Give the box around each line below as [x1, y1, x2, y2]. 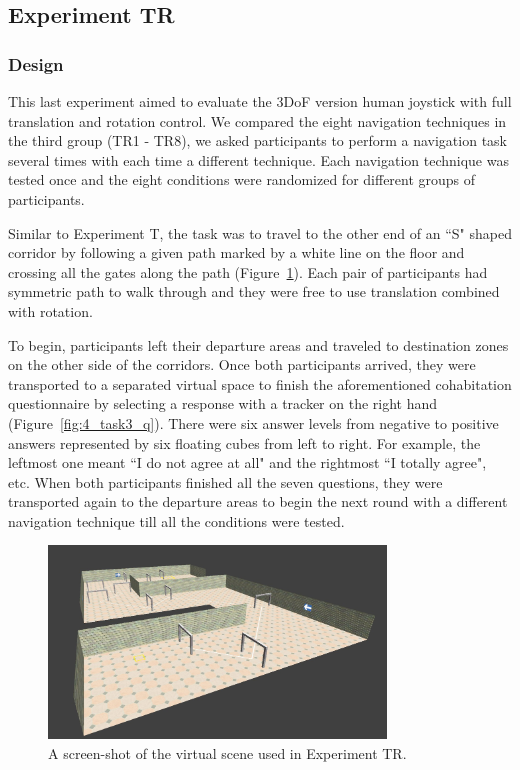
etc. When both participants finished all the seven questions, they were [8, 471, 443, 492]
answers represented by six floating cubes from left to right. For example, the [8, 432, 481, 453]
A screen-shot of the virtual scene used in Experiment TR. [48, 742, 407, 763]
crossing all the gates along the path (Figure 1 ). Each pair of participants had [8, 261, 488, 282]
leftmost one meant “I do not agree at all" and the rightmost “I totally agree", [8, 452, 487, 473]
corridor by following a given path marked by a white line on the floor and [8, 242, 465, 263]
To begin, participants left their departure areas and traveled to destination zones [8, 334, 509, 355]
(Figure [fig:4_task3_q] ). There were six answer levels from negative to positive [8, 412, 499, 433]
